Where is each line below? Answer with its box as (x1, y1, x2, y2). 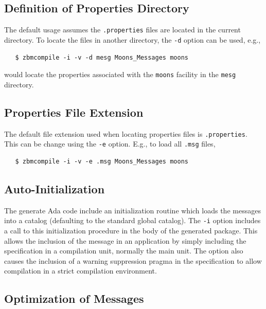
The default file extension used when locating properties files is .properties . (4, 128, 247, 139)
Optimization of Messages (4, 290, 144, 306)
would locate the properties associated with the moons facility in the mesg (4, 69, 236, 80)
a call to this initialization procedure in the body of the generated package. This (4, 225, 258, 235)
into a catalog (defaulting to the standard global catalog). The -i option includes (4, 215, 261, 226)
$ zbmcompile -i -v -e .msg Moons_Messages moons (15, 157, 188, 165)
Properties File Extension (4, 104, 144, 120)
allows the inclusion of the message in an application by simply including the (4, 235, 246, 246)
